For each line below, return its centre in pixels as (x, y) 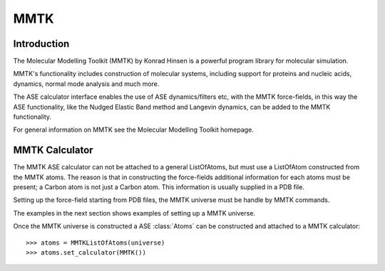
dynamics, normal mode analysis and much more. (86, 84)
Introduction (41, 44)
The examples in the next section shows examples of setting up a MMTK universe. (134, 213)
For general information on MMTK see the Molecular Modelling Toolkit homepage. (134, 130)
